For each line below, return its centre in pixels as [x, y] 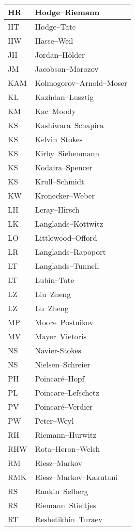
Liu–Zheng [53, 294]
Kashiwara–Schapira [69, 125]
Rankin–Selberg [61, 491]
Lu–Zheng [52, 308]
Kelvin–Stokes [59, 139]
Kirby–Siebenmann [67, 153]
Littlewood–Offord [66, 238]
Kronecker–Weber [65, 195]
